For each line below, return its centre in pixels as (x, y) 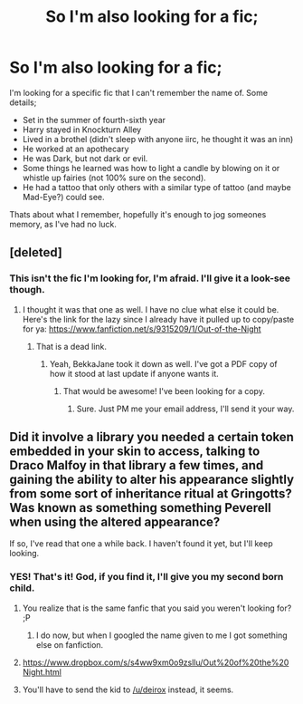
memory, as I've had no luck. (63, 224)
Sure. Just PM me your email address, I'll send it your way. (185, 409)
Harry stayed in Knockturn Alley (82, 130)
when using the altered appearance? (115, 522)
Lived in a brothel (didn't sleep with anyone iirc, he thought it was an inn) (158, 139)
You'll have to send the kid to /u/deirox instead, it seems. (128, 690)
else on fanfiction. (70, 644)
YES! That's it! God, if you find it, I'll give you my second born (147, 577)
